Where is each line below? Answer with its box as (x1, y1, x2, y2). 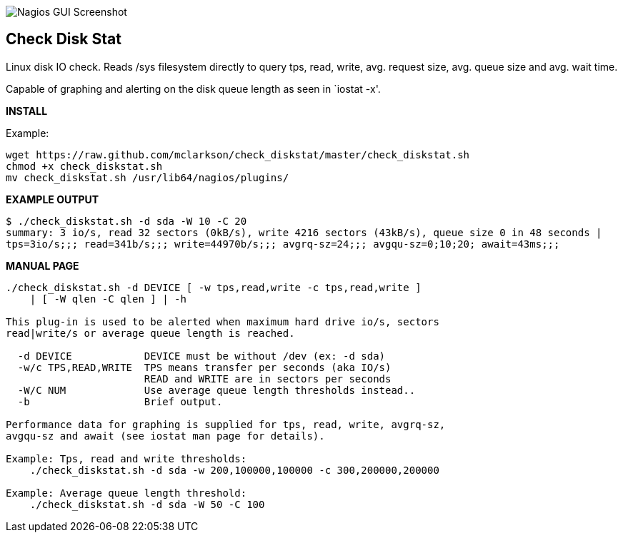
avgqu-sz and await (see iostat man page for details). (6, 430, 325, 442)
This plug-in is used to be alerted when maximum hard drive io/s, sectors (6, 315, 439, 328)
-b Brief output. (17, 395, 223, 407)
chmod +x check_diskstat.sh (6, 160, 163, 172)
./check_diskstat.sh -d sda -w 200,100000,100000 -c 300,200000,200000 (29, 464, 439, 476)
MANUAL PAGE (6, 259, 79, 272)
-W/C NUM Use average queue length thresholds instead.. (17, 384, 416, 396)
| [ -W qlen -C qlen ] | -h (29, 293, 186, 305)
